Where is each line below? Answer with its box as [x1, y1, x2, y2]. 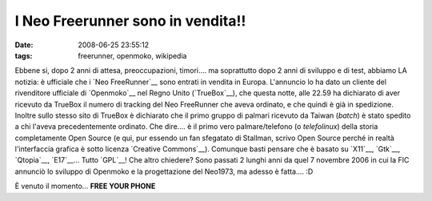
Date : [14, 40, 34, 50]
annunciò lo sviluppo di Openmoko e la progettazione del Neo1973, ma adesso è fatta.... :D [14, 167, 314, 176]
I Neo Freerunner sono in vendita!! [14, 12, 246, 30]
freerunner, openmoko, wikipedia [78, 50, 187, 60]
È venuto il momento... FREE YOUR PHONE [14, 181, 156, 191]
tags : [14, 50, 33, 60]
